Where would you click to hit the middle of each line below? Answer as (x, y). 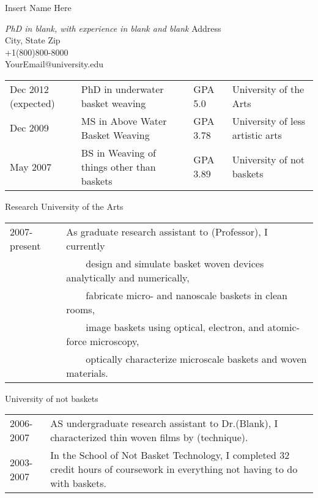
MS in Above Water (124, 121)
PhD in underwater (122, 89)
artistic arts (257, 135)
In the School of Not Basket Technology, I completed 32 (170, 455)
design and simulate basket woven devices (175, 263)
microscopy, (114, 341)
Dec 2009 (29, 128)
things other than (118, 166)
